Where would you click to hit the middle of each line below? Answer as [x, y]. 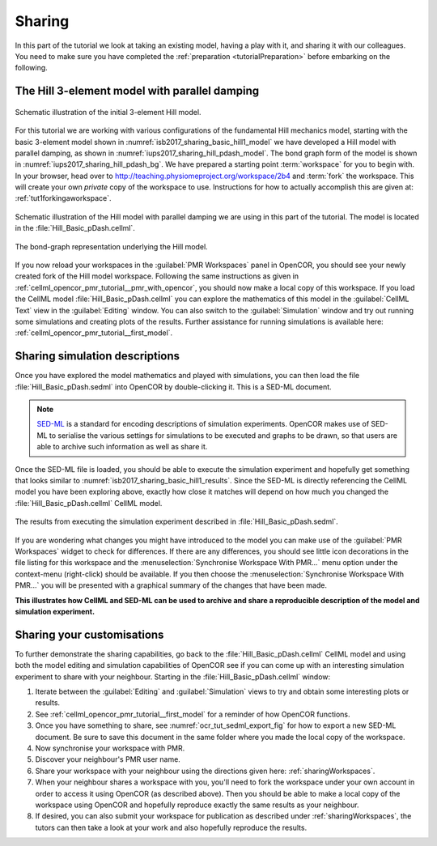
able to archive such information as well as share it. [122, 447]
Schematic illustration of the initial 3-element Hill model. [108, 112]
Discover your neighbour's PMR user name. [108, 759]
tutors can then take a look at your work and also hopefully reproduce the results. [171, 827]
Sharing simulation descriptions [98, 356]
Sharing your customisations [89, 634]
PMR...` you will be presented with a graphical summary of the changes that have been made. [171, 585]
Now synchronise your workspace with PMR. [110, 748]
